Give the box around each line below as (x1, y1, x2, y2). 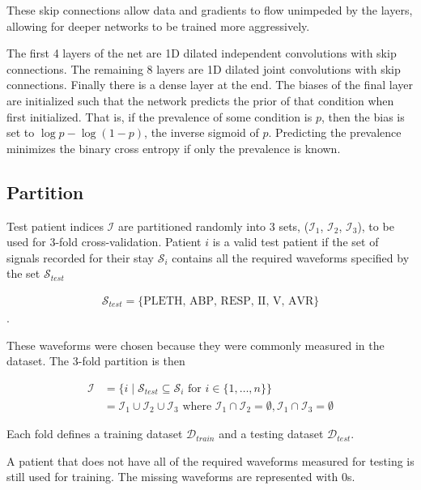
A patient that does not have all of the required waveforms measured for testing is (6, 452, 415, 469)
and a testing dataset (219, 425, 324, 442)
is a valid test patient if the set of (212, 233, 379, 250)
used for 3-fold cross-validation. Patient (6, 233, 202, 250)
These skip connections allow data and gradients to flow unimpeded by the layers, (6, 2, 413, 18)
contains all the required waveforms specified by (172, 249, 410, 266)
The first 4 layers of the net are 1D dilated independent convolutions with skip (6, 45, 397, 62)
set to (6, 124, 35, 141)
